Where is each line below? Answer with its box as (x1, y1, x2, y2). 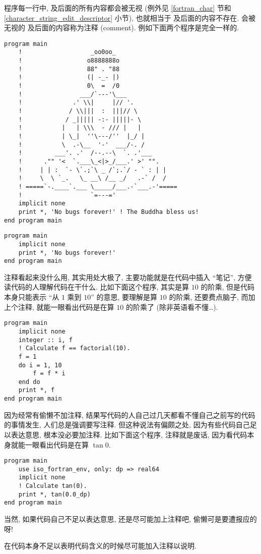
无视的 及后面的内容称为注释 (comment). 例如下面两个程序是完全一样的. (4, 22, 239, 33)
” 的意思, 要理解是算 (91, 292, 158, 302)
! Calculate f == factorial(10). (18, 345, 130, 352)
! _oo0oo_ (18, 48, 116, 56)
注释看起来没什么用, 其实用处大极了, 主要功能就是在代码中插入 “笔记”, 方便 (4, 271, 252, 282)
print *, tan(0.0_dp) (18, 490, 91, 498)
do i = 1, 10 (18, 361, 62, 369)
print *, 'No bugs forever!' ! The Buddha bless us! (18, 208, 199, 215)
